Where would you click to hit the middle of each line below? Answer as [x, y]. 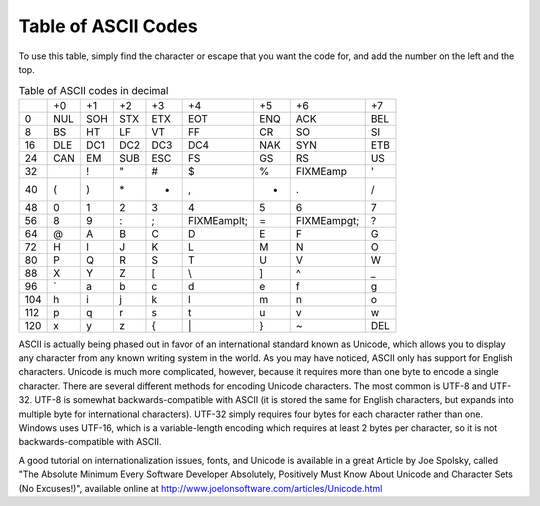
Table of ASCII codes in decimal [93, 90]
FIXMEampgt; [327, 220]
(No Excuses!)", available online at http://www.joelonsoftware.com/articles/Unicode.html [200, 488]
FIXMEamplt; [218, 220]
